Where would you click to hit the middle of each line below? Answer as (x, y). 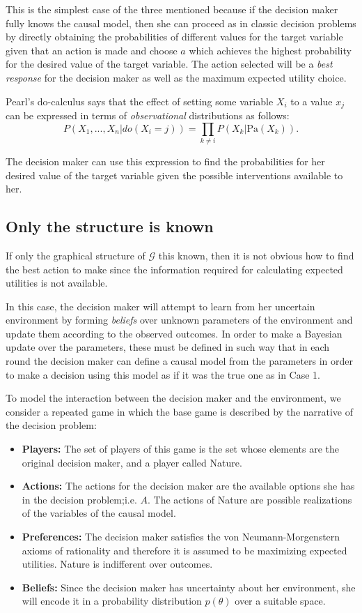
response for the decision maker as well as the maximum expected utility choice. (176, 77)
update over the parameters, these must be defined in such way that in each (168, 347)
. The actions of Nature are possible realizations (250, 499)
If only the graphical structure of (76, 255)
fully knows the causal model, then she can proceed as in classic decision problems (181, 23)
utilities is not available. (57, 283)
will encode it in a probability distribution (112, 601)
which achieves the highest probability (270, 50)
